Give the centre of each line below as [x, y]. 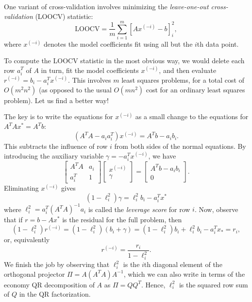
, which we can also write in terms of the [184, 274]
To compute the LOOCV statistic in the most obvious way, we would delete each [124, 60]
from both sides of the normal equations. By [180, 146]
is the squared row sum [213, 284]
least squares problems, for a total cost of [183, 80]
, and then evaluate [188, 70]
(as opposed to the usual [75, 89]
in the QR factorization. [55, 294]
